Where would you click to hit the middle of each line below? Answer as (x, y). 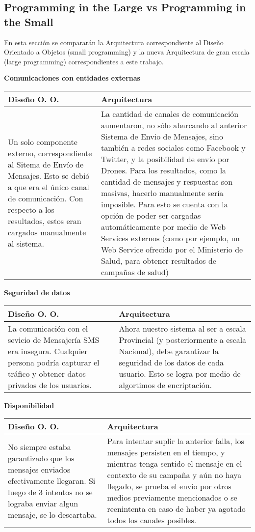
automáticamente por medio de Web (163, 226)
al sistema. (26, 244)
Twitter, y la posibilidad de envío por (165, 159)
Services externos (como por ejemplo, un (170, 238)
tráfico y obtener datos (47, 373)
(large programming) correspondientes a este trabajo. (84, 61)
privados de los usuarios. (50, 385)
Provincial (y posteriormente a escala (183, 339)
